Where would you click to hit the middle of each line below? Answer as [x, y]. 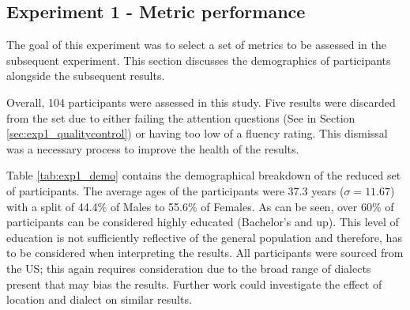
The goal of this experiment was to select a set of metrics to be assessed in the [196, 45]
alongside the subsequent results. [86, 76]
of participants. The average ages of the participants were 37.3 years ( [175, 190]
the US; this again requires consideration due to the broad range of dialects [189, 268]
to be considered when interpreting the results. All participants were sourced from [205, 253]
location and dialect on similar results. [99, 299]
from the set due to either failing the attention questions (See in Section [181, 117]
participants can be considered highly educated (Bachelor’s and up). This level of [203, 222]
